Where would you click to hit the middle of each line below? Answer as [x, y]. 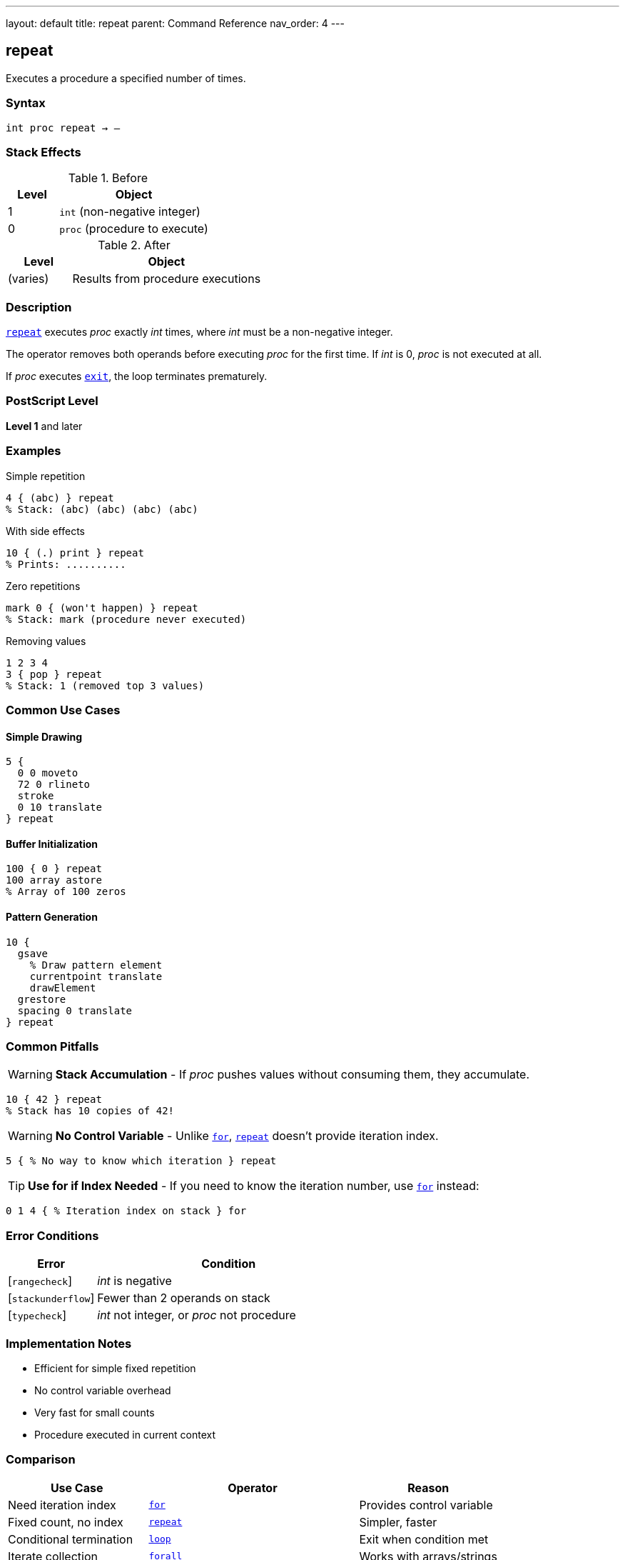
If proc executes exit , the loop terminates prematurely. [137, 376]
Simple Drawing [44, 736]
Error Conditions [52, 1235]
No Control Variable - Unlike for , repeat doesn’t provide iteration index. [247, 1136]
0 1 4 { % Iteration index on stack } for [126, 1211]
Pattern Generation [52, 917]
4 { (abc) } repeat [60, 497]
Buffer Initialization [52, 844]
